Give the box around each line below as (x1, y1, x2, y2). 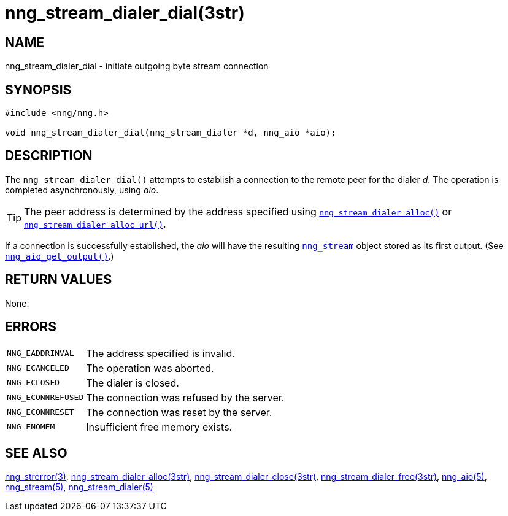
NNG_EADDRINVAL (7, 348, 74, 358)
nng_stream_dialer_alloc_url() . (24, 217, 166, 230)
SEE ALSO (5, 445, 67, 461)
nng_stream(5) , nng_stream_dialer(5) (5, 482, 153, 493)
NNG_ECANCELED (7, 363, 69, 373)
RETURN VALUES (5, 272, 112, 288)
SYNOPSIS (5, 82, 72, 98)
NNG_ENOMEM (7, 422, 55, 432)
